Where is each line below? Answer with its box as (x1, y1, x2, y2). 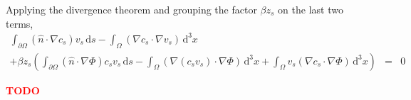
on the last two (278, 2, 343, 16)
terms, (6, 16, 33, 30)
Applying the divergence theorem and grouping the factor (6, 2, 257, 16)
